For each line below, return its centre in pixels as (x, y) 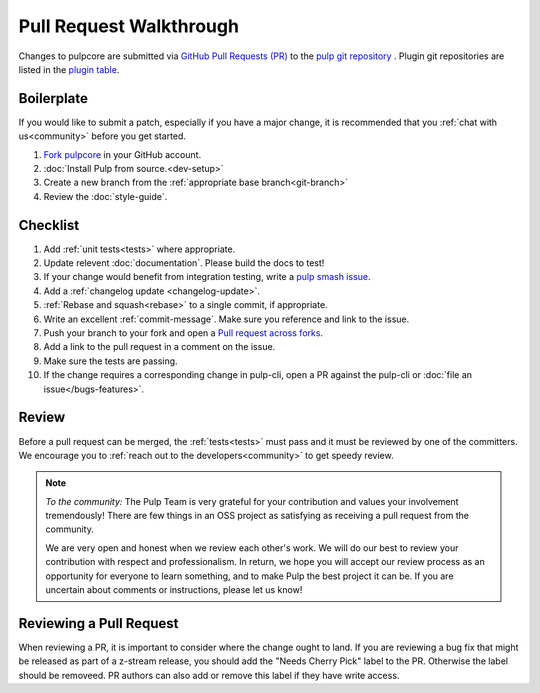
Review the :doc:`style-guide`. (105, 196)
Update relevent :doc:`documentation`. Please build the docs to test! (184, 263)
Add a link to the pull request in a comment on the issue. (159, 347)
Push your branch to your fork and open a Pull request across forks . (183, 333)
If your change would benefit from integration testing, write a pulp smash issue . (207, 277)
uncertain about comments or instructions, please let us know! (174, 590)
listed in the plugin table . (69, 69)
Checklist (49, 225)
